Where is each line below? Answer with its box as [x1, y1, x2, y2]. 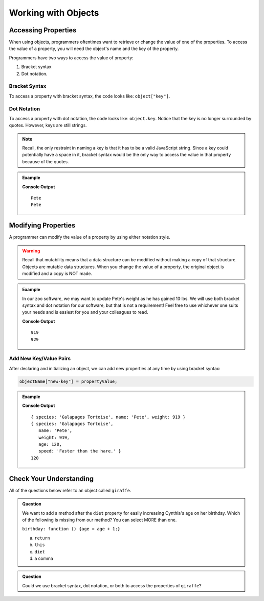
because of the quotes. [22, 158, 69, 164]
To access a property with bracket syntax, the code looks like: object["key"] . [9, 93, 170, 99]
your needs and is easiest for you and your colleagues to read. [22, 309, 149, 315]
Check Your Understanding [9, 475, 94, 483]
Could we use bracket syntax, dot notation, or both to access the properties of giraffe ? [22, 582, 201, 588]
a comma [34, 555, 53, 561]
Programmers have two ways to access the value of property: [9, 54, 134, 61]
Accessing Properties [9, 26, 77, 34]
